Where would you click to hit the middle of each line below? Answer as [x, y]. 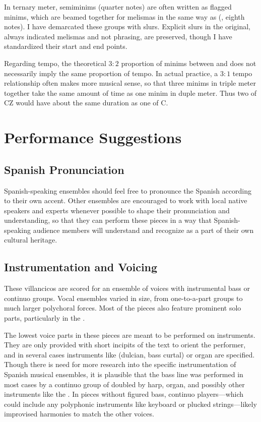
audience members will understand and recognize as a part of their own [143, 230]
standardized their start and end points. [66, 46]
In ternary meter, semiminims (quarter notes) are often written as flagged [118, 7]
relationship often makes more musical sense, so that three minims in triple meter [130, 83]
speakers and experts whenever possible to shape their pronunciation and [117, 210]
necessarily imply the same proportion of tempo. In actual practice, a [111, 73]
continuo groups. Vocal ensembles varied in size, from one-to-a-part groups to [123, 298]
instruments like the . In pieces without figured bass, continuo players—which [124, 394]
